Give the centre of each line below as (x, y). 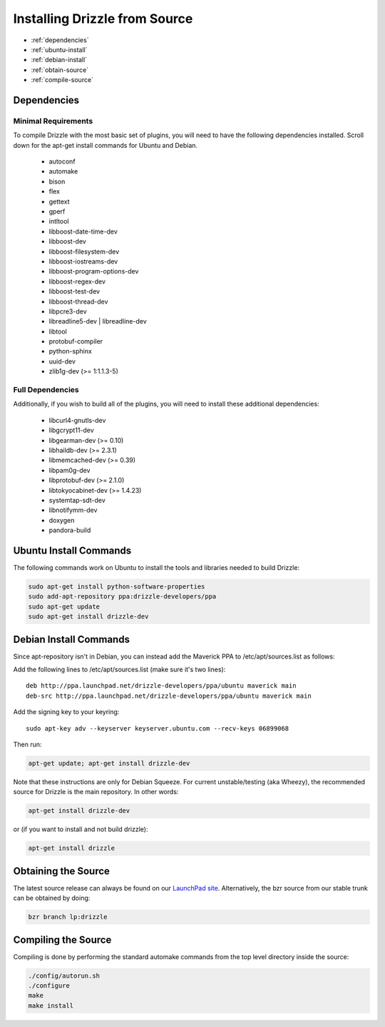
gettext (60, 201)
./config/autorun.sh (64, 976)
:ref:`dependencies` (60, 40)
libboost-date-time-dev (83, 231)
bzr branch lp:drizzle (68, 917)
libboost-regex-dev (77, 281)
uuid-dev (62, 361)
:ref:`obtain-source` (60, 70)
